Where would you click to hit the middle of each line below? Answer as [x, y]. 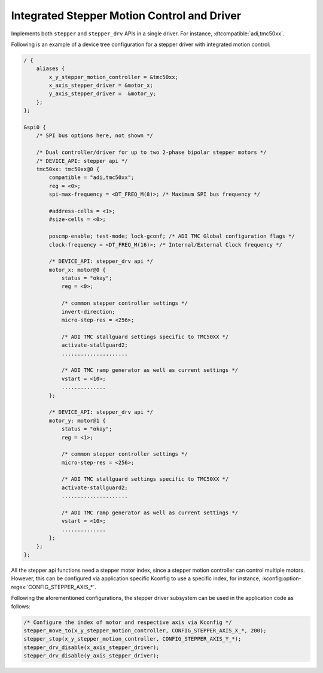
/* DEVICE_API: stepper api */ [82, 161]
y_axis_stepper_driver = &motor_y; [103, 94]
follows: [21, 606]
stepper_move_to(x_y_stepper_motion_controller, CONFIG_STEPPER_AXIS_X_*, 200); [145, 630]
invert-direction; [89, 312]
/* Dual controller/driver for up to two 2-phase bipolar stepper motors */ [151, 152]
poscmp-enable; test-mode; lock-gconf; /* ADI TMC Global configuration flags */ [172, 236]
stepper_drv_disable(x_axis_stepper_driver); [92, 647]
